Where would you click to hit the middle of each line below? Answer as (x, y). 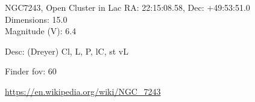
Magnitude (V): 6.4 (41, 31)
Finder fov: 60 (31, 71)
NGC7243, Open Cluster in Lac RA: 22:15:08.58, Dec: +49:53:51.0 (127, 7)
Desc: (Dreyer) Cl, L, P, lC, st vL (67, 51)
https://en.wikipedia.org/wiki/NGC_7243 (83, 91)
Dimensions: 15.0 (36, 19)
